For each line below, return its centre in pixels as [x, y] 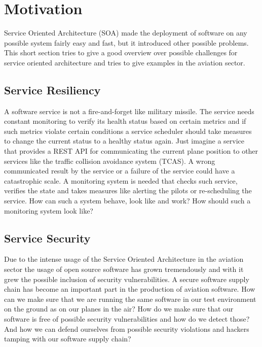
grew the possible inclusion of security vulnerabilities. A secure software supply [127, 279]
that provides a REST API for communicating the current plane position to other [131, 151]
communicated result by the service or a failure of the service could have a [120, 171]
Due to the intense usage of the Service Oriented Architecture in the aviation [124, 259]
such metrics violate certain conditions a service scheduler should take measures [128, 131]
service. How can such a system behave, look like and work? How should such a [127, 201]
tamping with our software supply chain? [68, 339]
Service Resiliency [52, 90]
